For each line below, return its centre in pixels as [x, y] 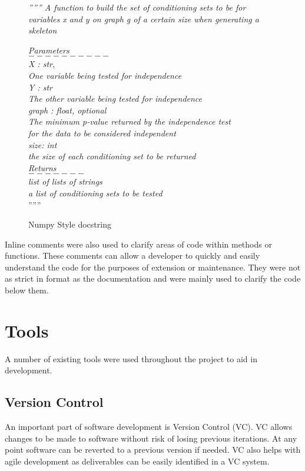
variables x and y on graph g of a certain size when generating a [144, 19]
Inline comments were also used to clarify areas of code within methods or [138, 244]
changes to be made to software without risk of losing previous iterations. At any [151, 438]
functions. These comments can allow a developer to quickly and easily [132, 255]
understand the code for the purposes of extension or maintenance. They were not [153, 267]
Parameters [49, 50]
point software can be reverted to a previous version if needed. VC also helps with [153, 450]
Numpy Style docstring [70, 224]
